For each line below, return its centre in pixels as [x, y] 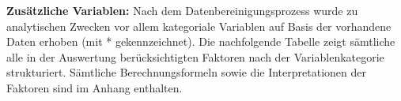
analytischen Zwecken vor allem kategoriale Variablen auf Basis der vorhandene [199, 26]
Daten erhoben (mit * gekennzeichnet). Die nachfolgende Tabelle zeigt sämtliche [201, 41]
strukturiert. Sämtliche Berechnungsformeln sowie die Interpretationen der [186, 72]
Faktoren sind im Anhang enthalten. [95, 87]
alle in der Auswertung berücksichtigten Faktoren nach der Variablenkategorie [195, 56]
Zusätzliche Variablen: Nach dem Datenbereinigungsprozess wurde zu [182, 10]
